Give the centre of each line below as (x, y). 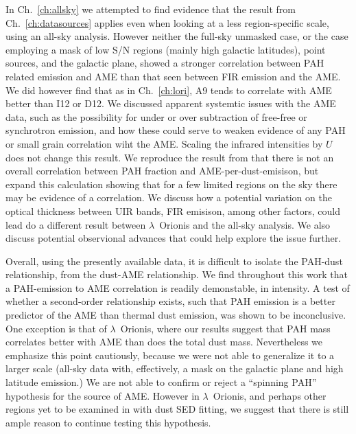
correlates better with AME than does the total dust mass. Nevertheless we (164, 342)
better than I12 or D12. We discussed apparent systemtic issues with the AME (171, 103)
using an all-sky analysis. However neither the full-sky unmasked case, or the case (177, 36)
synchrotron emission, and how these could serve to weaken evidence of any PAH (176, 130)
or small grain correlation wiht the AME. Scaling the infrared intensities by (164, 143)
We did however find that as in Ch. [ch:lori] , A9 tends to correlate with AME (169, 90)
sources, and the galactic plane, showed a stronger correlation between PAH (165, 63)
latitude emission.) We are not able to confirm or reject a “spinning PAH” (161, 382)
